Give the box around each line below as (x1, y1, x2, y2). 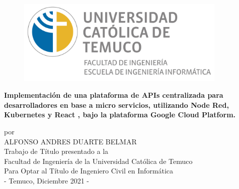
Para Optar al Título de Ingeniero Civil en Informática (4, 165, 173, 176)
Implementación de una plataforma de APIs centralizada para (4, 90, 223, 100)
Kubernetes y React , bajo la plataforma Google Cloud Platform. (4, 109, 236, 120)
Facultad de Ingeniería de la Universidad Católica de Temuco (4, 155, 193, 166)
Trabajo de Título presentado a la (4, 146, 109, 156)
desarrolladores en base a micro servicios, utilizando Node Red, (4, 99, 229, 110)
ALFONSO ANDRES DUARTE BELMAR (4, 136, 137, 146)
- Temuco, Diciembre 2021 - (4, 175, 89, 185)
